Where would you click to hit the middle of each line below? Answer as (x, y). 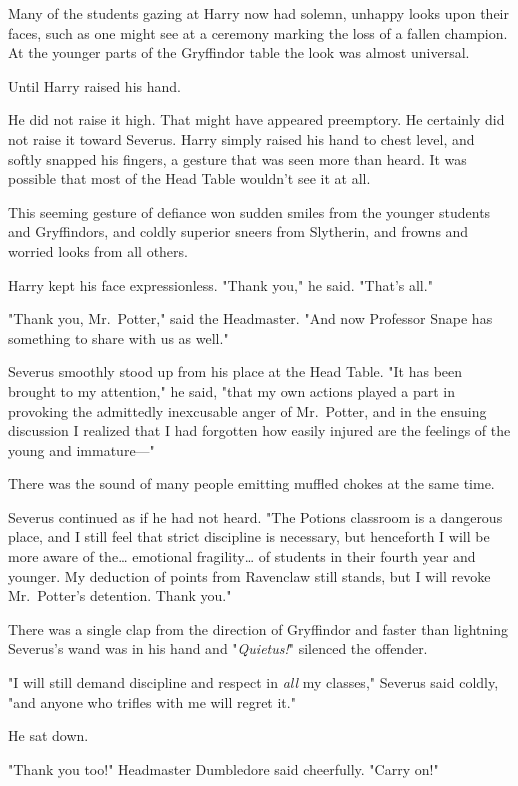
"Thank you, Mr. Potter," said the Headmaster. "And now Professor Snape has (250, 318)
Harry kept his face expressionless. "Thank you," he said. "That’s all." (220, 284)
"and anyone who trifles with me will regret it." (152, 701)
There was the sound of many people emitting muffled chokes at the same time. (251, 483)
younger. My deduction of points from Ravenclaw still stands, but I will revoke (249, 575)
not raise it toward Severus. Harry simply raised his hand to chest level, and (241, 138)
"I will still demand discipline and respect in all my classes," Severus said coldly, (253, 682)
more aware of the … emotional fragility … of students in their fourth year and (242, 556)
